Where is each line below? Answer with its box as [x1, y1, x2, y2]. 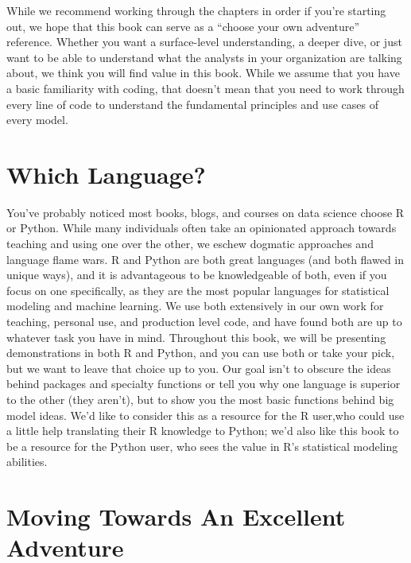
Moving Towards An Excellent [6, 500, 346, 533]
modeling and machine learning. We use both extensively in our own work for [6, 297, 384, 314]
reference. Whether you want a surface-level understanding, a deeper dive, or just [6, 33, 402, 50]
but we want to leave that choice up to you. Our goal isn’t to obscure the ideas [6, 359, 391, 376]
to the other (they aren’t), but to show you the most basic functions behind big [6, 391, 394, 407]
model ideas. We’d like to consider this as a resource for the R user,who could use [6, 406, 405, 423]
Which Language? [6, 157, 206, 190]
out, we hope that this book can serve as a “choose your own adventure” [6, 17, 360, 34]
